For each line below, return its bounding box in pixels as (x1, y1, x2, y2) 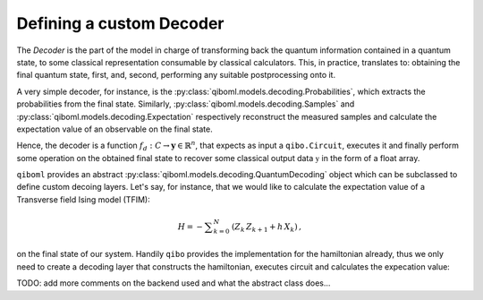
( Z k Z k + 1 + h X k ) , (231, 221, 301, 234)
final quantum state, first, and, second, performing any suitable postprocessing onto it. (16, 70, 335, 81)
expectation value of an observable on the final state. (16, 124, 214, 134)
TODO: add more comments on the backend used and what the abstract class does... (16, 278, 331, 288)
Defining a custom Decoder (16, 13, 225, 33)
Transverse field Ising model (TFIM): (16, 193, 151, 205)
